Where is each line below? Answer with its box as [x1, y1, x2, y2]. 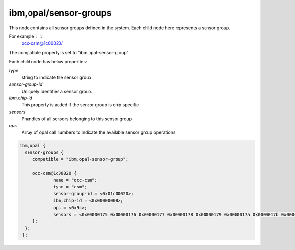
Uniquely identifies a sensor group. [21, 88, 93, 94]
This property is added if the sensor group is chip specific [21, 102, 139, 108]
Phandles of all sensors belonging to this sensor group [21, 116, 132, 122]
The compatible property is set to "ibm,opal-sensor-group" [9, 49, 129, 55]
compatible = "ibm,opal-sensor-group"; [32, 156, 129, 162]
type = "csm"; [53, 184, 87, 189]
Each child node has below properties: [9, 59, 87, 64]
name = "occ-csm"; [53, 177, 98, 183]
